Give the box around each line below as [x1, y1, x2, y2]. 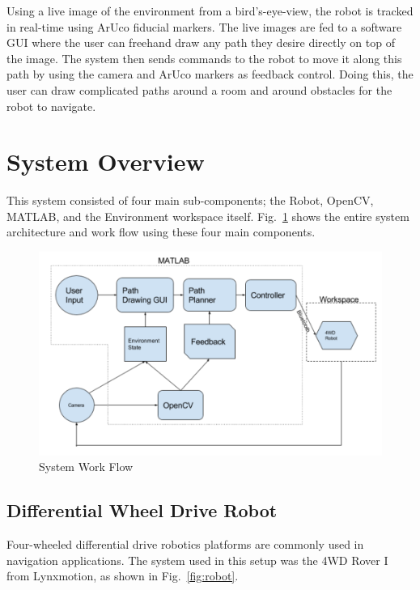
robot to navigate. [6, 97, 96, 114]
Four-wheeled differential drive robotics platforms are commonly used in [6, 536, 364, 553]
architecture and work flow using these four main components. [6, 223, 316, 240]
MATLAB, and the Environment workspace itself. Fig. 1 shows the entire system [6, 207, 409, 224]
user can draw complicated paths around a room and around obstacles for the [6, 81, 392, 98]
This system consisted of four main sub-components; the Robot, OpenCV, [6, 192, 374, 209]
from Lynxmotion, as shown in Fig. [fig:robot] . [6, 567, 239, 584]
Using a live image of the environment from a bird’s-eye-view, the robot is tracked [6, 2, 414, 19]
